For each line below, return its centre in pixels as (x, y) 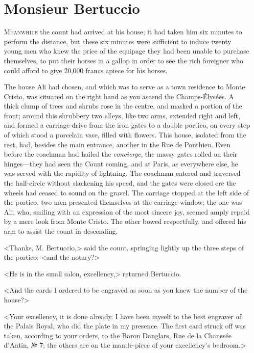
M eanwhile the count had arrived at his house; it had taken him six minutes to (123, 32)
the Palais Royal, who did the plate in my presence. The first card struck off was (125, 326)
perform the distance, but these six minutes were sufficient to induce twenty (118, 41)
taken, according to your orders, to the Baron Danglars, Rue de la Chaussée (118, 335)
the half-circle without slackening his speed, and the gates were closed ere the (120, 183)
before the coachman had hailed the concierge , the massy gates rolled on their (121, 154)
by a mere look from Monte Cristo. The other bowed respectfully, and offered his (125, 221)
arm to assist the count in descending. (61, 231)
